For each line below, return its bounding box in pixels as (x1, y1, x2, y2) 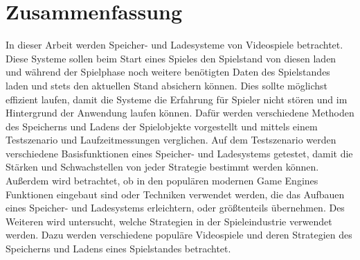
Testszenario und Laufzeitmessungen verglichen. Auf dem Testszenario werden (6, 132, 336, 147)
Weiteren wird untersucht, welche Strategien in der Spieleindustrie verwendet (6, 214, 332, 228)
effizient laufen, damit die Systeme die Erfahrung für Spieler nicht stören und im (6, 92, 348, 106)
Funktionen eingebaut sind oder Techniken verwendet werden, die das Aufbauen (6, 187, 345, 201)
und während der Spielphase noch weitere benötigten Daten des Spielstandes (6, 64, 330, 79)
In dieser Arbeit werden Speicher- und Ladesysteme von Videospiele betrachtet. (6, 37, 343, 52)
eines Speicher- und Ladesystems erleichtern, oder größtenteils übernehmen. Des (6, 200, 345, 215)
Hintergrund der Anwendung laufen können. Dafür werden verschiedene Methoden (6, 105, 354, 120)
